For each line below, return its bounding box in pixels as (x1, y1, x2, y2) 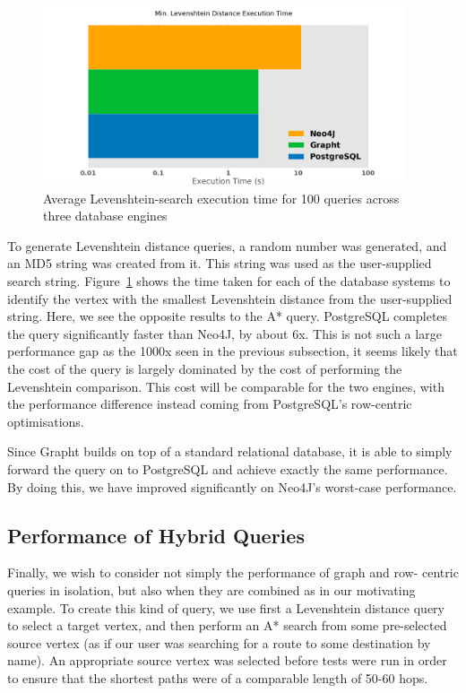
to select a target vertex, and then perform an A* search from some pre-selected (7, 616, 447, 635)
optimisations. (7, 411, 84, 430)
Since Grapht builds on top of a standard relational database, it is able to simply (7, 442, 453, 461)
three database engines (43, 206, 168, 225)
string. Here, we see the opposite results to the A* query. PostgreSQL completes (7, 307, 448, 325)
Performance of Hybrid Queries (7, 521, 305, 549)
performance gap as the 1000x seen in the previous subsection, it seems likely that (7, 342, 458, 360)
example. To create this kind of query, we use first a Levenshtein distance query (7, 598, 444, 617)
